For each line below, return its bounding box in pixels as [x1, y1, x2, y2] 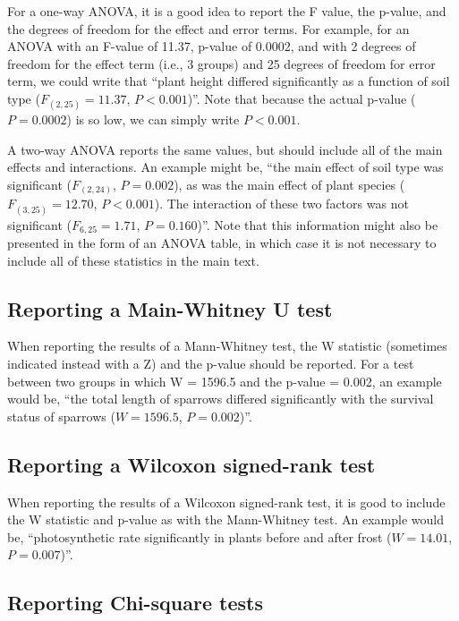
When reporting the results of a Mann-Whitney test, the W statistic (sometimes [7, 336, 447, 355]
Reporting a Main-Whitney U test [7, 294, 333, 322]
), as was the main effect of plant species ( [174, 174, 405, 193]
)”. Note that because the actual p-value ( [187, 89, 416, 107]
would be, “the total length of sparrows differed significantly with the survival [7, 389, 434, 408]
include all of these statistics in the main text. [7, 251, 259, 269]
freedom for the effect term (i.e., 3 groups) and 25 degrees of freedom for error [7, 54, 436, 72]
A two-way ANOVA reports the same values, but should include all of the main [7, 140, 443, 158]
